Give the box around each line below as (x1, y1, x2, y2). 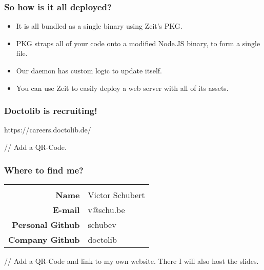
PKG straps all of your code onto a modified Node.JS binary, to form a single (16, 37, 260, 48)
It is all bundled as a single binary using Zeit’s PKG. (16, 21, 182, 31)
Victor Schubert (88, 188, 145, 201)
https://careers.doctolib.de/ (4, 124, 91, 135)
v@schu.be (88, 203, 125, 216)
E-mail (52, 203, 80, 216)
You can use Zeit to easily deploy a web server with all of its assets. (16, 82, 229, 93)
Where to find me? (4, 163, 84, 176)
